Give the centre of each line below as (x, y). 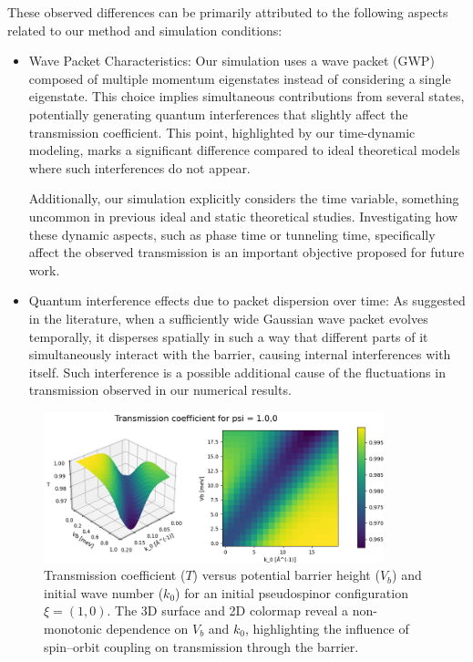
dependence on (147, 628)
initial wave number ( (104, 592)
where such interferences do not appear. (139, 167)
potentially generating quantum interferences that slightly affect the (218, 114)
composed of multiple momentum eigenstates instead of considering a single (240, 78)
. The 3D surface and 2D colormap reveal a (228, 610)
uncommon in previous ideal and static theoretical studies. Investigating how (243, 216)
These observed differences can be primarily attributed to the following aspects (228, 12)
